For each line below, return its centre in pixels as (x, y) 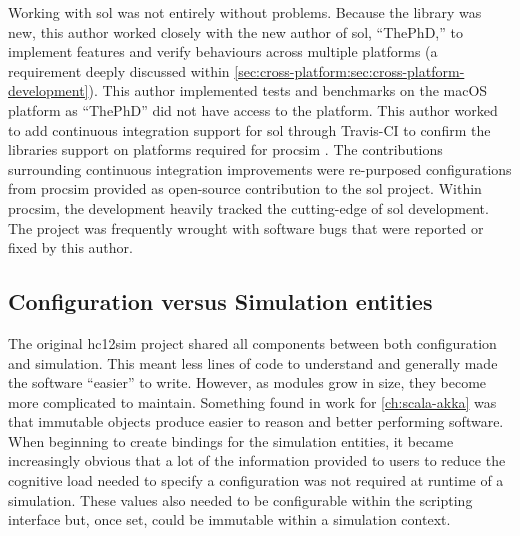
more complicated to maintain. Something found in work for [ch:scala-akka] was (252, 401)
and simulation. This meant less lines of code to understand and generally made (253, 362)
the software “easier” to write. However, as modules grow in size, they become (247, 382)
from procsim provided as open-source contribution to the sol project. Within (245, 188)
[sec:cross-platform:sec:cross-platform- (349, 70)
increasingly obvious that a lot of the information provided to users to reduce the (257, 460)
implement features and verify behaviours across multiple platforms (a (223, 51)
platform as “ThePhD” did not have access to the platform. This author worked (253, 109)
